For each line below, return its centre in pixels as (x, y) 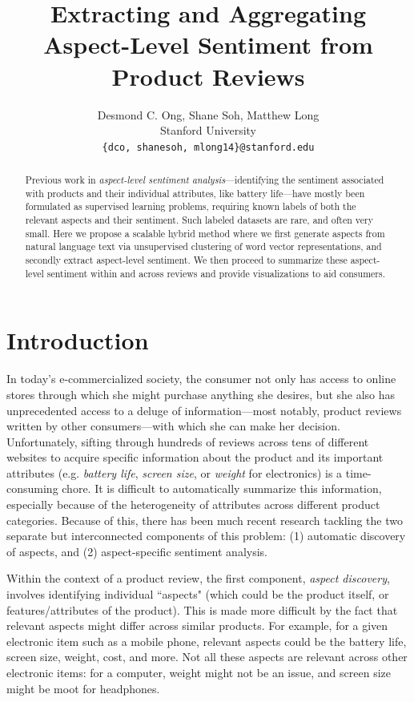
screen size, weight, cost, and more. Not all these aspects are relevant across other (207, 657)
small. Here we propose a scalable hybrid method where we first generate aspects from (205, 233)
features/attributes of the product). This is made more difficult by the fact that (202, 609)
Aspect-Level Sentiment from (208, 44)
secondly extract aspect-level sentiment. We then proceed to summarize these (186, 260)
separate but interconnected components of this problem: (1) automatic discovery (206, 536)
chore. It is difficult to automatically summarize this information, (222, 488)
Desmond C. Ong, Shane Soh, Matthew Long (208, 114)
